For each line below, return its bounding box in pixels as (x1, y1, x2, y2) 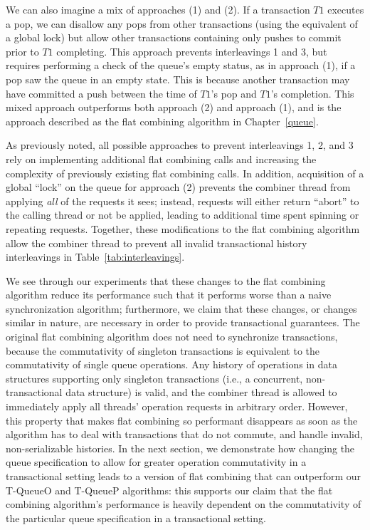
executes (327, 2, 364, 16)
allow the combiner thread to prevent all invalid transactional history (6, 235, 307, 250)
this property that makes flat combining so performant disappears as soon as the (6, 412, 358, 427)
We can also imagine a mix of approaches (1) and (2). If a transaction (6, 2, 310, 16)
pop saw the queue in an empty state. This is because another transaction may (6, 71, 350, 86)
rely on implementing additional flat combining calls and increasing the (6, 151, 317, 166)
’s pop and (211, 85, 257, 100)
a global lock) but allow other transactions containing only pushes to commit (6, 30, 342, 45)
